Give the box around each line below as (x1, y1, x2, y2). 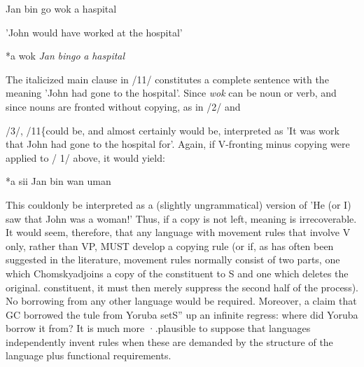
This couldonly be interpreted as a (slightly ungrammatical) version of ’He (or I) (6, 197, 351, 212)
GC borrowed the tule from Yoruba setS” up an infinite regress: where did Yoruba (6, 307, 358, 321)
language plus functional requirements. (6, 348, 171, 363)
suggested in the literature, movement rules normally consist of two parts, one (6, 252, 340, 267)
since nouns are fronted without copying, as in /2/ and (6, 99, 241, 113)
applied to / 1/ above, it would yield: (6, 150, 165, 165)
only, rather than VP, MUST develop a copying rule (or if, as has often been (6, 238, 334, 253)
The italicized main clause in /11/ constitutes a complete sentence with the (6, 71, 329, 86)
